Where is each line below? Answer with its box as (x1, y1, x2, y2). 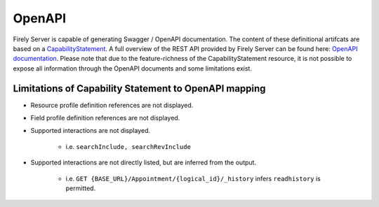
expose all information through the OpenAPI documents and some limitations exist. (13, 64, 253, 73)
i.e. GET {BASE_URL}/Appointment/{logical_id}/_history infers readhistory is (65, 174, 321, 183)
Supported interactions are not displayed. (30, 127, 151, 135)
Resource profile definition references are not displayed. (30, 101, 194, 109)
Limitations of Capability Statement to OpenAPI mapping (13, 83, 266, 94)
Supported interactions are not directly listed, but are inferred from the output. (30, 158, 256, 167)
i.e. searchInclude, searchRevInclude (65, 142, 191, 150)
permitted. (65, 184, 96, 192)
